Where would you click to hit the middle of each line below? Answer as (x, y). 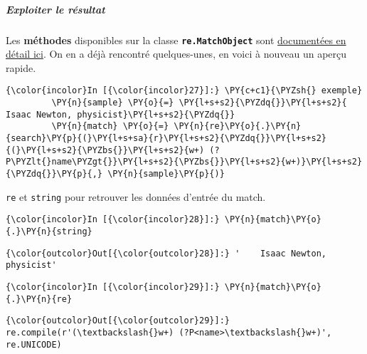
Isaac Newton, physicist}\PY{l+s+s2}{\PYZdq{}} (121, 114)
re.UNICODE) (34, 344)
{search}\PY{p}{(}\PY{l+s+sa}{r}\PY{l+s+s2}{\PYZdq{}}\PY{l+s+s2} (166, 139)
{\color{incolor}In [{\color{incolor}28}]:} (113, 220)
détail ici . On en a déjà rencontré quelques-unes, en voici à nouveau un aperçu (176, 54)
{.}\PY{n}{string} (49, 231)
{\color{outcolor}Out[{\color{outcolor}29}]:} (118, 321)
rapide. (21, 67)
